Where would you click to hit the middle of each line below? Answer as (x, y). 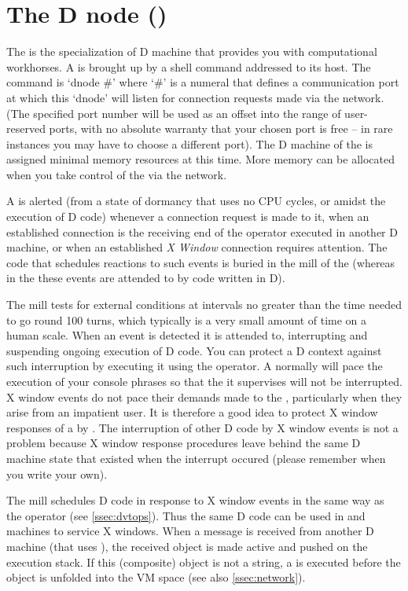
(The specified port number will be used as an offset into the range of (174, 113)
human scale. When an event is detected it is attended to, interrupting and (187, 335)
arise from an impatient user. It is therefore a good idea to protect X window (192, 412)
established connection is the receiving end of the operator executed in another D (202, 231)
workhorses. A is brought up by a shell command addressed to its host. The (189, 66)
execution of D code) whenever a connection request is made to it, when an (188, 217)
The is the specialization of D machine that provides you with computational (192, 51)
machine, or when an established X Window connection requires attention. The (197, 247)
